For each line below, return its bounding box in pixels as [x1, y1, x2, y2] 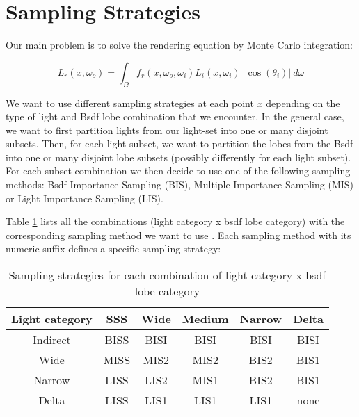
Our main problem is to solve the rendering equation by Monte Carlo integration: [6, 38, 353, 52]
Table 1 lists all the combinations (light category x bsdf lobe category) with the [6, 214, 345, 229]
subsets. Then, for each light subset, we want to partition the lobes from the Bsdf [6, 136, 353, 151]
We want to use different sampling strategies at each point [6, 95, 254, 110]
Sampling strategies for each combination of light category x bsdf [8, 267, 326, 284]
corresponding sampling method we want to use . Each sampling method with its [6, 227, 351, 242]
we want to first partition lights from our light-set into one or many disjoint [6, 122, 328, 137]
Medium [182, 311, 229, 327]
